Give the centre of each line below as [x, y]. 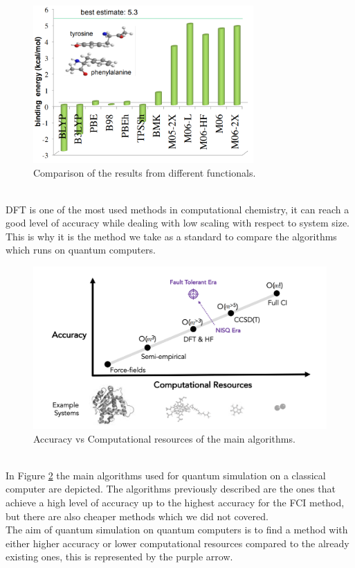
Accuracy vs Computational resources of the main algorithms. [164, 438]
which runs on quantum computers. [81, 250]
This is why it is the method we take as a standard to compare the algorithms [171, 236]
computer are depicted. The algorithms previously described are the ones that [171, 489]
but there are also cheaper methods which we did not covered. [137, 516]
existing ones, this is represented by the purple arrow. [119, 557]
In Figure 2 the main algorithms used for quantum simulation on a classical [166, 475]
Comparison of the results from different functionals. [145, 172]
